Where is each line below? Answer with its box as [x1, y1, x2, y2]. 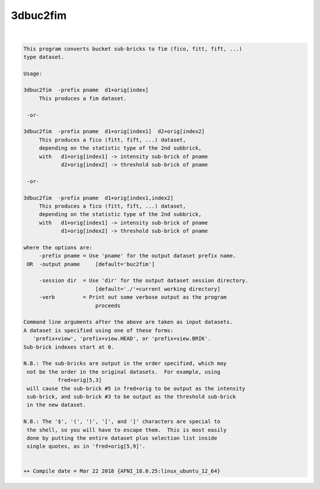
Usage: [23, 70, 43, 77]
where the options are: [23, 244, 93, 251]
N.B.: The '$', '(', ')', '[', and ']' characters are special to [23, 418, 220, 425]
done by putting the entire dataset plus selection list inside [27, 435, 217, 441]
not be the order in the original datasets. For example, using [27, 368, 220, 375]
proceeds [95, 302, 121, 309]
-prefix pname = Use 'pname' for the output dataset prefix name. [39, 252, 236, 259]
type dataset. [23, 53, 65, 60]
